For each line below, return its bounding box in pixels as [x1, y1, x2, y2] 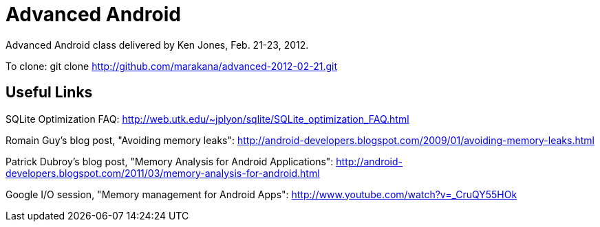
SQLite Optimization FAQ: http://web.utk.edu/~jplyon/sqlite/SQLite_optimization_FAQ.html [6, 112, 409, 125]
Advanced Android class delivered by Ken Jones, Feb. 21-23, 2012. [6, 38, 309, 51]
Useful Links [6, 84, 93, 101]
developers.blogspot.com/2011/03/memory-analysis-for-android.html [6, 167, 320, 179]
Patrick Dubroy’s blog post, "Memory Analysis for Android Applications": [6, 155, 334, 167]
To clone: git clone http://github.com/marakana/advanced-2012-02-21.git [6, 60, 337, 72]
